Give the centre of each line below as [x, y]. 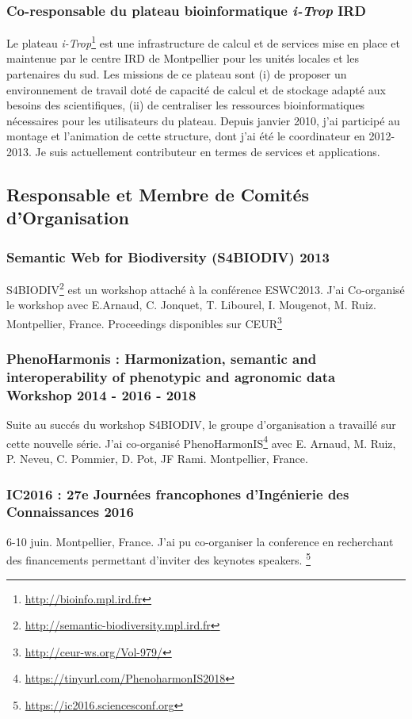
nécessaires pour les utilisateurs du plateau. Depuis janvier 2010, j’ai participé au [203, 120]
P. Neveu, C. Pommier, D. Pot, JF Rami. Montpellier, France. [157, 459]
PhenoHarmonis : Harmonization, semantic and [162, 359]
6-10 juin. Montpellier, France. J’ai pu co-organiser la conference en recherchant [200, 541]
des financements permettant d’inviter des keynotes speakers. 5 [158, 558]
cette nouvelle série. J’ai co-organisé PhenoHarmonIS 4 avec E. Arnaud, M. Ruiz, [201, 442]
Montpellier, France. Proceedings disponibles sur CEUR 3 [144, 322]
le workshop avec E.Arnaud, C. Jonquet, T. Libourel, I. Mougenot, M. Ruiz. [191, 305]
